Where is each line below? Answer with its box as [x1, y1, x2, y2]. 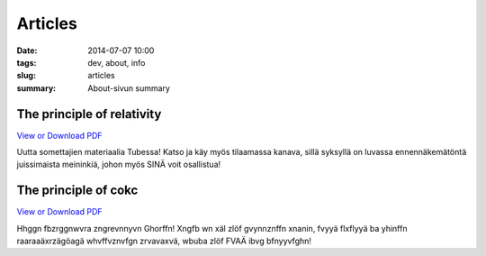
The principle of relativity [16, 106, 162, 122]
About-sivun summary [87, 82, 171, 94]
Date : [16, 45, 38, 56]
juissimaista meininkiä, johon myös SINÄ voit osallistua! [16, 159, 221, 170]
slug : [16, 70, 36, 81]
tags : [16, 57, 37, 68]
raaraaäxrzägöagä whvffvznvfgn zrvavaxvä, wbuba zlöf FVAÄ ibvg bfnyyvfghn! [16, 235, 312, 247]
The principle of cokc [16, 183, 139, 198]
